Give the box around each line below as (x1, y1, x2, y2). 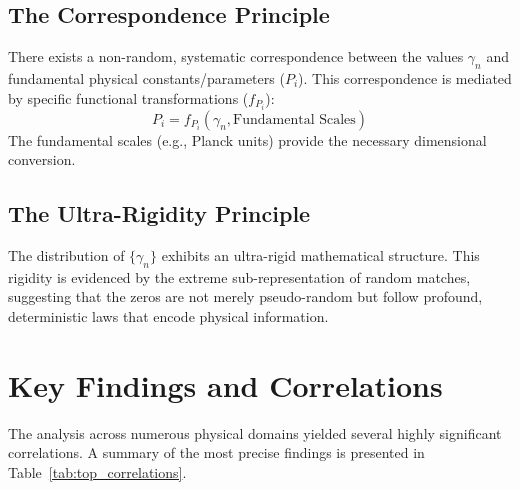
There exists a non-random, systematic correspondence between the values (8, 46, 464, 67)
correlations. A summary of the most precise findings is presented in (8, 442, 425, 463)
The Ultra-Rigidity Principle (8, 198, 311, 229)
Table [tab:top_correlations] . (8, 461, 187, 482)
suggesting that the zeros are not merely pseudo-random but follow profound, (8, 286, 483, 307)
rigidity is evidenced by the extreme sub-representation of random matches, (8, 266, 471, 287)
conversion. (8, 149, 76, 170)
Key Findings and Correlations (8, 364, 443, 405)
